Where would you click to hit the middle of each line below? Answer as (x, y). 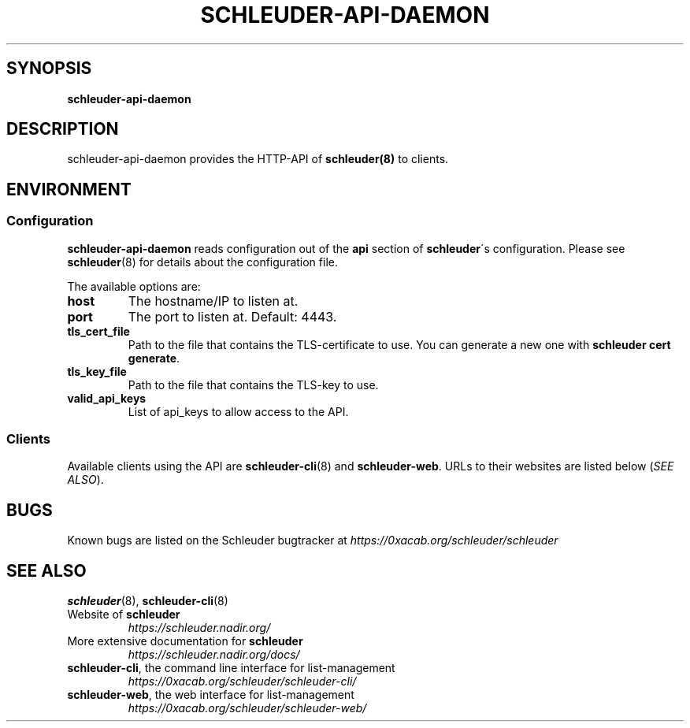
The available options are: (134, 286)
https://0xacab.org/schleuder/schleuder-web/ (247, 708)
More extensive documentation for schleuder (185, 641)
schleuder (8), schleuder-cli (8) (148, 601)
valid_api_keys (107, 398)
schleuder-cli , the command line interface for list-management (231, 668)
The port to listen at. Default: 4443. (232, 316)
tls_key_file (97, 371)
